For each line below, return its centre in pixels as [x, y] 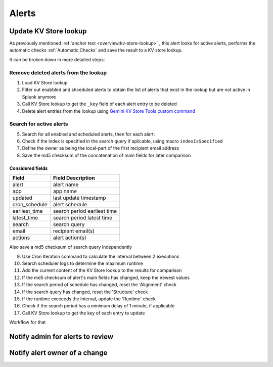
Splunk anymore [39, 97]
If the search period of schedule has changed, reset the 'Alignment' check [99, 285]
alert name [66, 185]
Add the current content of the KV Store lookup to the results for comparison [102, 270]
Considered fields [29, 168]
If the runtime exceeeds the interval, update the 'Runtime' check [89, 299]
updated [22, 198]
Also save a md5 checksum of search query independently [71, 247]
